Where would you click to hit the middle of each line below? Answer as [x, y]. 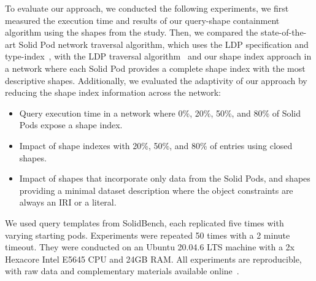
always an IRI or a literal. [68, 202]
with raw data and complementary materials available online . [122, 271]
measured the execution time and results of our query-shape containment [142, 20]
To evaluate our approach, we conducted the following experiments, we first [147, 8]
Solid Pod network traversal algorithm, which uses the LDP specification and [164, 44]
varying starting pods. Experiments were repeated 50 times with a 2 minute [148, 235]
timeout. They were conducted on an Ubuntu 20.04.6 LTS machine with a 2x [150, 247]
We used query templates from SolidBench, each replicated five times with [145, 222]
